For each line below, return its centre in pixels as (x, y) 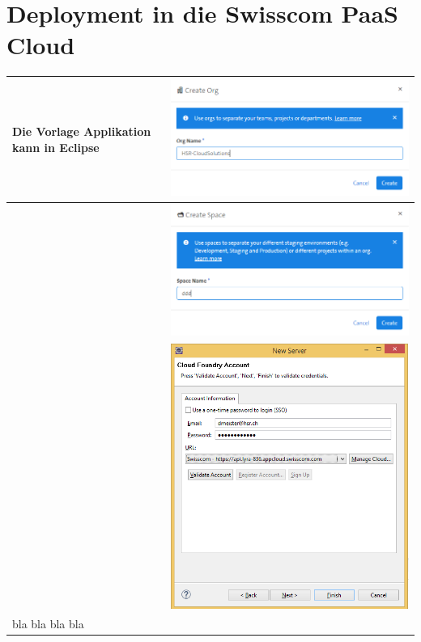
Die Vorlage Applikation (82, 131)
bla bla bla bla (48, 624)
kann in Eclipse (56, 147)
